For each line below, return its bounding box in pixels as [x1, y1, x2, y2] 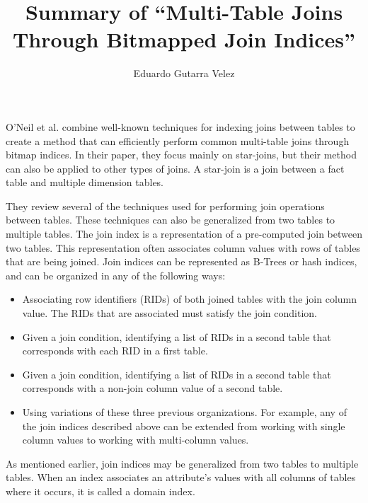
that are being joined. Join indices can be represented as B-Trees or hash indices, [6, 254, 357, 269]
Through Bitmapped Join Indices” [12, 25, 356, 54]
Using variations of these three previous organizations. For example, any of [22, 405, 347, 419]
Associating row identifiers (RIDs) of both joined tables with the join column [22, 291, 357, 306]
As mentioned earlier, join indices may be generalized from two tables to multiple [6, 456, 359, 470]
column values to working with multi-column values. [22, 432, 249, 447]
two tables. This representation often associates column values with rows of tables [6, 240, 360, 255]
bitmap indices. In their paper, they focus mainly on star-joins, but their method [6, 147, 357, 162]
